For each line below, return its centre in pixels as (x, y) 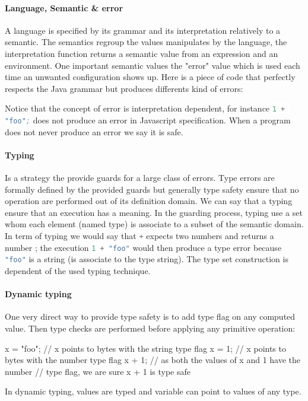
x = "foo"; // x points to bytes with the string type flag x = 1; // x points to (145, 348)
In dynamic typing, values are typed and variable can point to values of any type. (153, 391)
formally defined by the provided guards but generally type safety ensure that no (152, 189)
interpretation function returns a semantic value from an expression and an (142, 53)
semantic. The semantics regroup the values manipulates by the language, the (146, 42)
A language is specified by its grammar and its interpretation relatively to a (143, 30)
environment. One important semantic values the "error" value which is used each (153, 65)
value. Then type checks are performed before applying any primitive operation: (150, 328)
